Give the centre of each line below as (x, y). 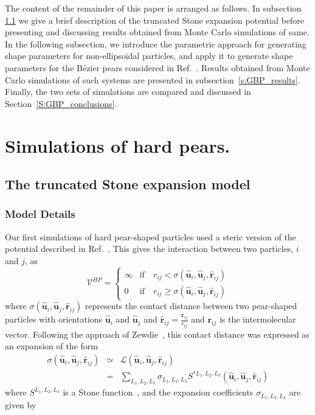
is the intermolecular (258, 319)
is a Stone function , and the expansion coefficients (158, 392)
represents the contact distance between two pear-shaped (191, 306)
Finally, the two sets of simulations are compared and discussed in (128, 92)
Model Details (40, 214)
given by (21, 405)
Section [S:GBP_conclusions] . (61, 103)
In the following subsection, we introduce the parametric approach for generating (156, 44)
